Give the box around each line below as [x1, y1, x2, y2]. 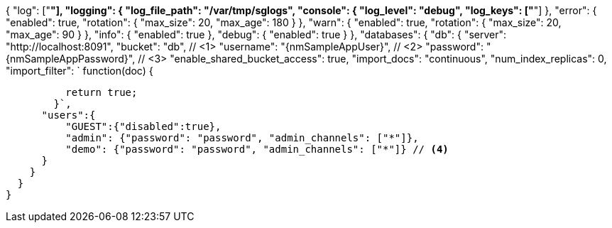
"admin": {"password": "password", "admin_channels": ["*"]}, [65, 132, 419, 143]
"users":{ [41, 109, 96, 121]
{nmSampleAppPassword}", [6, 53, 136, 65]
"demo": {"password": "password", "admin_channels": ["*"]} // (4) [65, 143, 449, 155]
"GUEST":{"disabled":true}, [65, 121, 222, 132]
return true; [65, 87, 138, 98]
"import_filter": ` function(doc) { [6, 65, 153, 77]
